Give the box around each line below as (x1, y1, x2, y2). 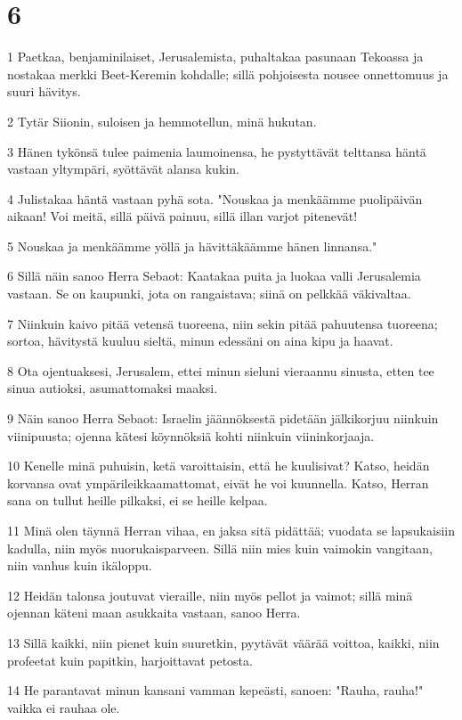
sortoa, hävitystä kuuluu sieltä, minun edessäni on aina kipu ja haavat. (7, 331, 393, 350)
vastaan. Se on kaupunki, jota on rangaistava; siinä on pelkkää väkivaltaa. (7, 284, 411, 303)
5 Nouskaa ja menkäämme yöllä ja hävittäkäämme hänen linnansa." (7, 236, 377, 255)
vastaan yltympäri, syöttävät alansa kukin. (7, 160, 239, 178)
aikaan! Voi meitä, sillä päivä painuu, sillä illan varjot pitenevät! (7, 207, 358, 225)
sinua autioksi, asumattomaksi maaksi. (7, 379, 218, 397)
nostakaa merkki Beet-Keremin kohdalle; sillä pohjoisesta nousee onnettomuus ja (7, 64, 449, 83)
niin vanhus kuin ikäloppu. (7, 556, 152, 575)
